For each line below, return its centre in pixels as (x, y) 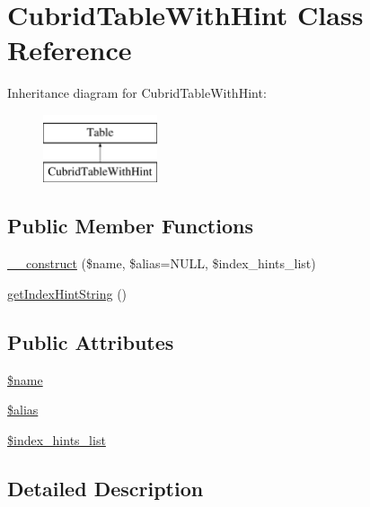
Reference (70, 50)
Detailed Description (106, 488)
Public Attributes (91, 341)
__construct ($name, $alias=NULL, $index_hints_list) (162, 263)
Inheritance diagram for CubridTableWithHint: (137, 93)
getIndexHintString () (67, 293)
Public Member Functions (130, 226)
